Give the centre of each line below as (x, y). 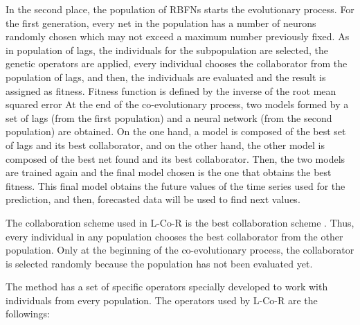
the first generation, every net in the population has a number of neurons (161, 23)
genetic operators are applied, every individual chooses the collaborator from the (177, 63)
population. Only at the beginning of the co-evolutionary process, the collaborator (180, 250)
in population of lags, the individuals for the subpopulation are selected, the (167, 50)
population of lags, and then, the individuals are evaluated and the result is (166, 77)
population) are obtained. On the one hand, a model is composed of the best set (176, 131)
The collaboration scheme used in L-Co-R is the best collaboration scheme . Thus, (180, 222)
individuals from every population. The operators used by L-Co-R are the (162, 300)
